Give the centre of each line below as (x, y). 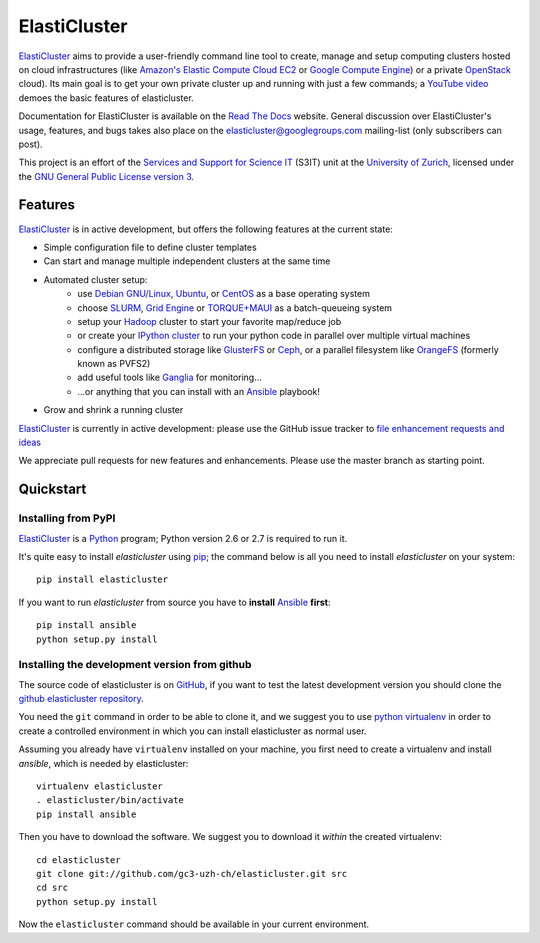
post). (31, 144)
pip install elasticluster (102, 579)
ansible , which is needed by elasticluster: (103, 763)
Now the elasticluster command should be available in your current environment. (194, 924)
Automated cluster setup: (95, 279)
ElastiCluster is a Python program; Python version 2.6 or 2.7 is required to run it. (183, 538)
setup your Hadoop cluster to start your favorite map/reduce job (209, 321)
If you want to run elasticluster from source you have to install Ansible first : (174, 602)
